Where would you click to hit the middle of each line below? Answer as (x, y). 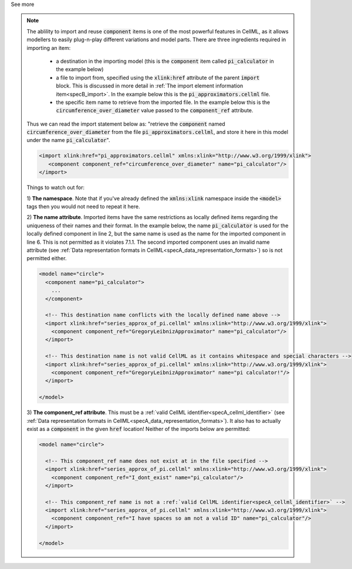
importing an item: (49, 48)
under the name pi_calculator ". (68, 140)
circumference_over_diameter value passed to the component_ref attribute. (155, 110)
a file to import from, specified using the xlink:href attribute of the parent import (158, 78)
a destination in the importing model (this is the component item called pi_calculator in (165, 61)
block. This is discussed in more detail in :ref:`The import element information (150, 86)
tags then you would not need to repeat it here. (83, 206)
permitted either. (47, 258)
